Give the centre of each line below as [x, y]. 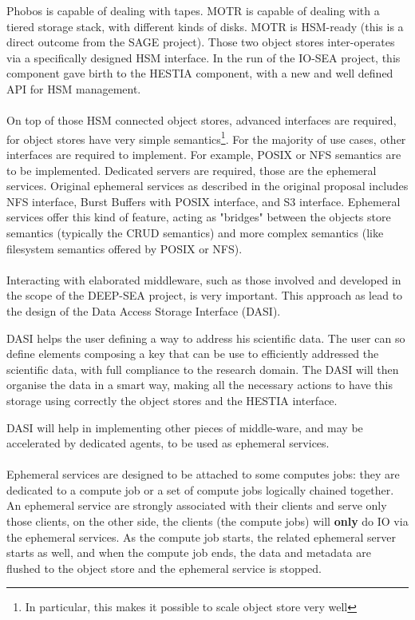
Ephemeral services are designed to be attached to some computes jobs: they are [203, 474]
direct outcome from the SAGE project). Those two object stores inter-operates [201, 42]
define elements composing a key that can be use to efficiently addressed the [193, 354]
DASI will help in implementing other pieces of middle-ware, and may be [185, 427]
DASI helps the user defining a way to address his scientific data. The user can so [206, 338]
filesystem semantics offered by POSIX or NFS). [125, 248]
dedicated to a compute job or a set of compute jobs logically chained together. [200, 489]
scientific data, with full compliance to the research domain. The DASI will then [203, 369]
